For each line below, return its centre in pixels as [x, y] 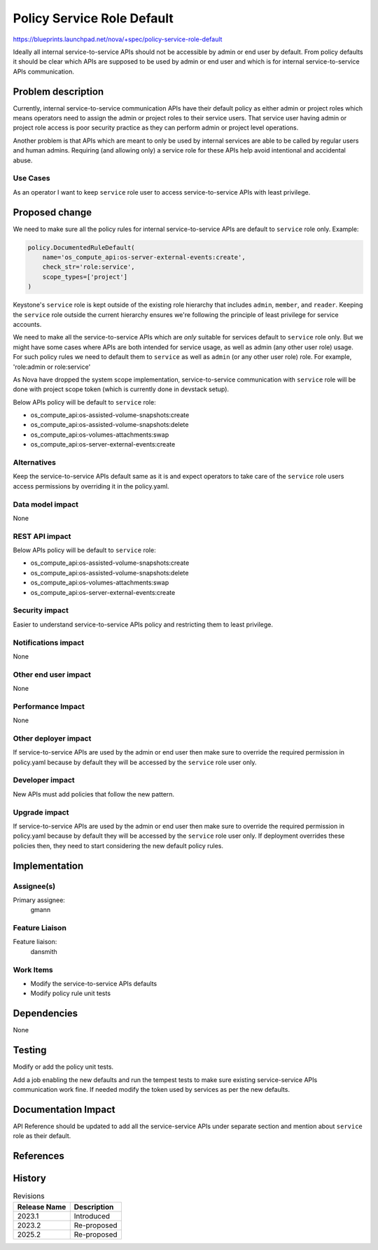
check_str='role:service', [89, 267]
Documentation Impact [64, 1109]
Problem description [58, 91]
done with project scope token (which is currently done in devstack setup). [121, 389]
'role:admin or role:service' [52, 367]
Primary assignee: [39, 900]
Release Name [42, 1207]
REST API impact [42, 536]
